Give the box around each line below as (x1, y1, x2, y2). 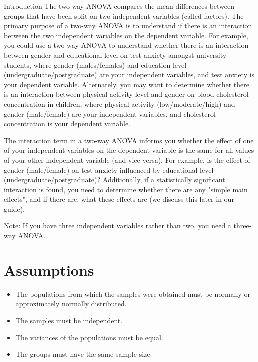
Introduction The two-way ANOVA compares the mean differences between (4, 1, 235, 11)
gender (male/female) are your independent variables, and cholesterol (4, 108, 216, 119)
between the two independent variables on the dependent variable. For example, (4, 30, 248, 40)
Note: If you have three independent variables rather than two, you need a (4, 220, 231, 231)
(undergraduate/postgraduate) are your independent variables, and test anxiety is (4, 69, 255, 80)
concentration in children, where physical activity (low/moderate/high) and (4, 98, 235, 109)
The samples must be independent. (15, 315, 123, 325)
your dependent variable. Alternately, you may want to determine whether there (4, 79, 250, 89)
